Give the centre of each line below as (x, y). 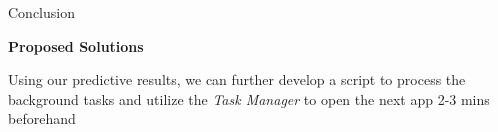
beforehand (42, 118)
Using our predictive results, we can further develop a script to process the (237, 79)
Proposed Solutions (76, 45)
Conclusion (41, 12)
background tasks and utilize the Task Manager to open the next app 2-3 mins (249, 98)
